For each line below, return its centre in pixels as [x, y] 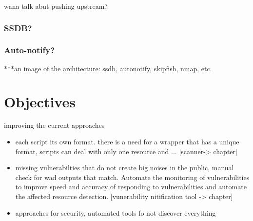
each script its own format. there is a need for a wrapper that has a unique [127, 141]
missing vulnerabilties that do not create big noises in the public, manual [125, 168]
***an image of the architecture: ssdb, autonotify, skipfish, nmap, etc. [108, 68]
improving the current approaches [54, 125]
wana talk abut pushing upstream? [56, 6]
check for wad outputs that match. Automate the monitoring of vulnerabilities [132, 177]
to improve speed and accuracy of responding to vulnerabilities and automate [131, 187]
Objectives [40, 102]
